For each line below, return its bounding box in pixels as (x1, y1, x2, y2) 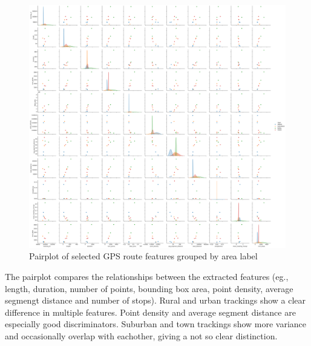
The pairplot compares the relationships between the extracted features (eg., (5, 270, 289, 282)
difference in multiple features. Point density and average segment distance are (5, 305, 296, 318)
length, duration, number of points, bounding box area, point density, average (5, 282, 293, 294)
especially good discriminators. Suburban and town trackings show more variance (5, 318, 307, 330)
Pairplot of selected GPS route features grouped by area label (29, 250, 258, 262)
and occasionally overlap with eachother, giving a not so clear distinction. (5, 329, 278, 342)
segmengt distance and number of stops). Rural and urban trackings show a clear (5, 294, 306, 307)
